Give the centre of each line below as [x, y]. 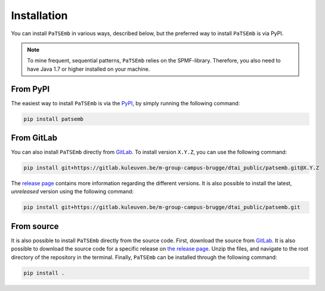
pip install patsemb [53, 119]
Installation [39, 15]
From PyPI [30, 89]
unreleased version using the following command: [72, 192]
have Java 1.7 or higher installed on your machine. [89, 69]
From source [35, 226]
